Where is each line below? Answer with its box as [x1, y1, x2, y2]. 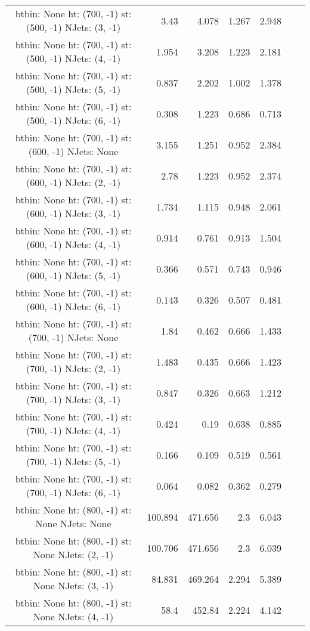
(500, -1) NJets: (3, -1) [26, 20, 121, 34]
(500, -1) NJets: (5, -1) [26, 82, 121, 96]
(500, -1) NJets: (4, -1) [26, 51, 121, 65]
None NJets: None [35, 516, 111, 530]
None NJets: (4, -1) [33, 610, 114, 623]
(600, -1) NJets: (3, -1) [26, 206, 121, 220]
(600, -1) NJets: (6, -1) [26, 299, 121, 313]
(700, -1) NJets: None [28, 330, 119, 344]
